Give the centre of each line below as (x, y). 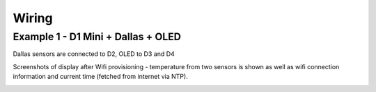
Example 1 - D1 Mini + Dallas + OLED (97, 37)
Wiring (33, 18)
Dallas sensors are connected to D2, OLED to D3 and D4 (94, 54)
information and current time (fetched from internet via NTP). (100, 77)
